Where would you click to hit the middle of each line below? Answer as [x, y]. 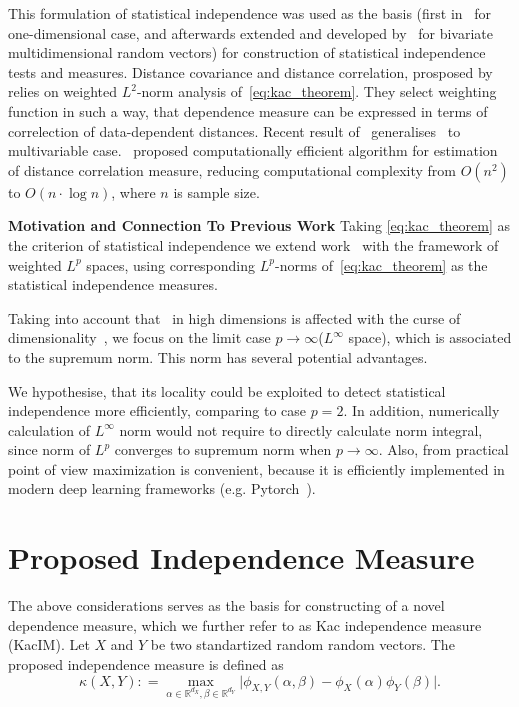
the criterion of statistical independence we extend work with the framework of [253, 244]
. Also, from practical [443, 449]
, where [133, 191]
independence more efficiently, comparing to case [157, 410]
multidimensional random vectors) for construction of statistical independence [247, 52]
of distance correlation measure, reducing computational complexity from [232, 169]
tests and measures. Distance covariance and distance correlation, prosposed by [250, 71]
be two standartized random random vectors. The [302, 644]
